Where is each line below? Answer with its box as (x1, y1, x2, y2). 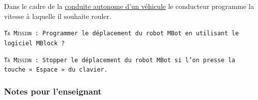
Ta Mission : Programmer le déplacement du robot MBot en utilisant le (4, 30, 239, 37)
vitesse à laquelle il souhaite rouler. (4, 10, 111, 21)
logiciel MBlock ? (4, 39, 65, 47)
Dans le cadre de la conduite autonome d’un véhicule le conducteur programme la (4, 1, 254, 11)
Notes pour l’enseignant (4, 85, 102, 97)
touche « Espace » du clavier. (4, 66, 108, 74)
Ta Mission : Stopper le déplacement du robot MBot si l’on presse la (4, 56, 236, 64)
